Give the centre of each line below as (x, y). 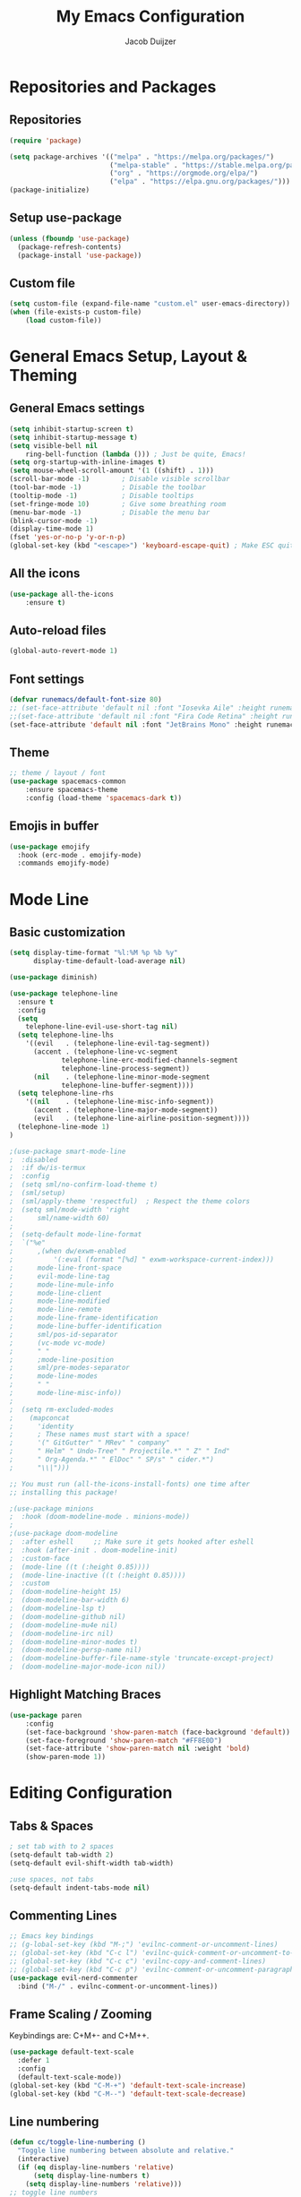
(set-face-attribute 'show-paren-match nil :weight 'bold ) (138, 1749)
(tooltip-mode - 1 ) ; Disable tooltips (102, 495)
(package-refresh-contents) (70, 247)
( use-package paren (46, 1715)
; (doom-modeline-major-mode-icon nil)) (88, 1667)
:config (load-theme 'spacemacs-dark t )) (103, 798)
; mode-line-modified (60, 1301)
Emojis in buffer (54, 826)
